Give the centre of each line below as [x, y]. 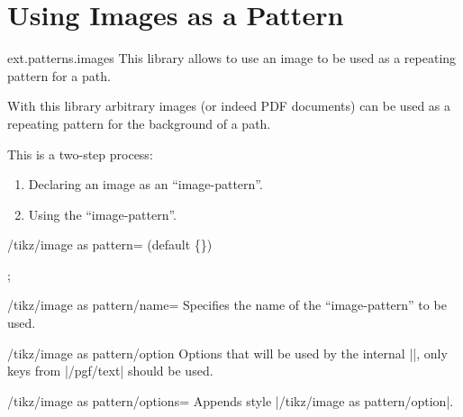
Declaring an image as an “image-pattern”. [145, 184]
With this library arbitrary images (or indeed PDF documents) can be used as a [229, 106]
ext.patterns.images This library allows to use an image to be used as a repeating [232, 58]
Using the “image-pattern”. [103, 214]
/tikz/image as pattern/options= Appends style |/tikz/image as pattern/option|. [231, 400]
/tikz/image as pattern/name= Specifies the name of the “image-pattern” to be [227, 305]
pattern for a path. [59, 75]
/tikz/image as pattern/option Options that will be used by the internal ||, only [227, 353]
